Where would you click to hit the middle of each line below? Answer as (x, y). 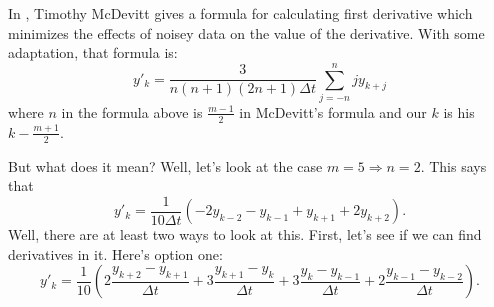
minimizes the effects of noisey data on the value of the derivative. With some (246, 32)
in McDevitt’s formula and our (333, 111)
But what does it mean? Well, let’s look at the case (165, 165)
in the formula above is (132, 111)
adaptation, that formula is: (93, 52)
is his (459, 111)
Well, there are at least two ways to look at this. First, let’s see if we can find (245, 234)
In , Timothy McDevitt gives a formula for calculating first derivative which (240, 13)
